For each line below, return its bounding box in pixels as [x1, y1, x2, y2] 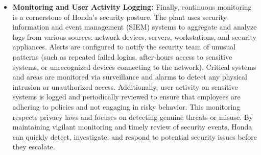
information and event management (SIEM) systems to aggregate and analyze [12, 21, 257, 32]
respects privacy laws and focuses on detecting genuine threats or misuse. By [12, 111, 253, 122]
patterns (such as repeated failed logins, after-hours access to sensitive [12, 51, 232, 62]
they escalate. [12, 141, 55, 152]
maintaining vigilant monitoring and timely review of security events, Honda [12, 121, 252, 132]
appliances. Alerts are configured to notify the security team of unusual [12, 41, 236, 52]
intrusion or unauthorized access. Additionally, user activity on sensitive [12, 81, 238, 92]
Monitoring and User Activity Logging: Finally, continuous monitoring [12, 2, 252, 12]
